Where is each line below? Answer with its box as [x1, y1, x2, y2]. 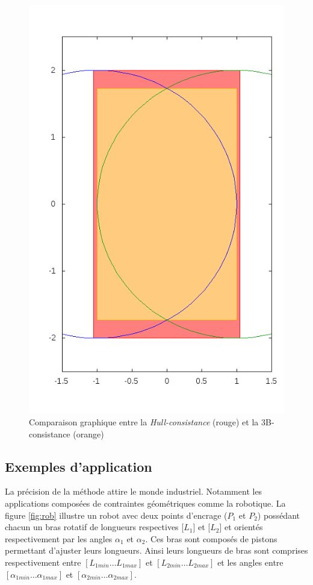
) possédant [257, 508, 300, 521]
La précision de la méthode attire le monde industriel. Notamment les [5, 485, 262, 498]
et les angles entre [217, 555, 284, 568]
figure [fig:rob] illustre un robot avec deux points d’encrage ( [5, 508, 228, 521]
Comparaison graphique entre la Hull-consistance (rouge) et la [29, 415, 259, 428]
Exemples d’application [5, 457, 152, 475]
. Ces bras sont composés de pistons [145, 532, 277, 545]
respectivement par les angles [5, 532, 113, 545]
